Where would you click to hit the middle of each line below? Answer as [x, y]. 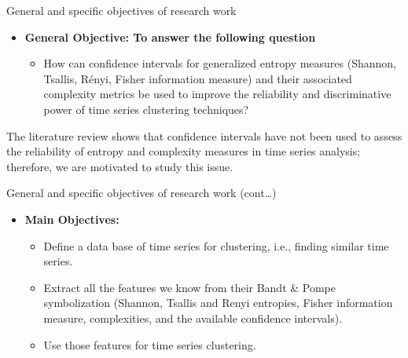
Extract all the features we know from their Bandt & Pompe [190, 287]
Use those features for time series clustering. [150, 344]
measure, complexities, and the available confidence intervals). [193, 318]
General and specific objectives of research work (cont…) [142, 193]
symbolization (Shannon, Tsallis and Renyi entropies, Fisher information [218, 303]
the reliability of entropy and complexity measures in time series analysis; [184, 151]
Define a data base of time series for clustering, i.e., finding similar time [216, 245]
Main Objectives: [72, 219]
